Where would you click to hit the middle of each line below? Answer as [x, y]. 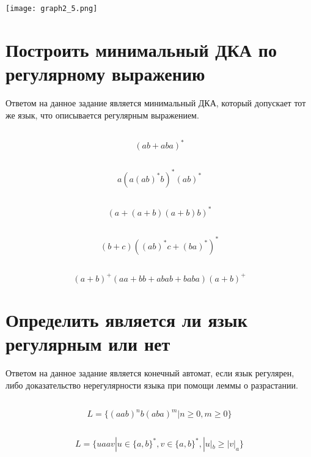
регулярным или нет [88, 343]
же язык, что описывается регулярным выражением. [102, 115]
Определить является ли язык [126, 319]
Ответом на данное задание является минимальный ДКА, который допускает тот [156, 102]
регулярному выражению [105, 74]
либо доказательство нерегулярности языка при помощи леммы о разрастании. [152, 385]
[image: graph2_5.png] [52, 9]
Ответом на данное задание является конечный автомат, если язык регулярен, [150, 372]
